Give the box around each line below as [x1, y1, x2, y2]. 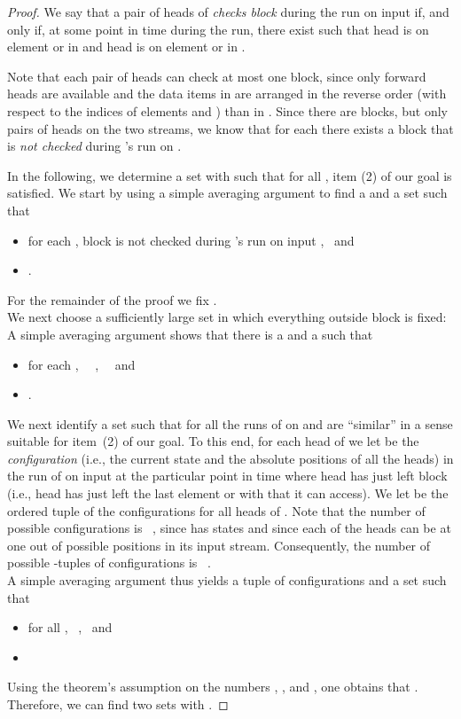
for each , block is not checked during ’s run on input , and [27, 231, 355, 249]
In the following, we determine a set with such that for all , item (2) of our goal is [7, 166, 452, 184]
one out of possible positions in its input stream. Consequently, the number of [7, 535, 431, 554]
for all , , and [27, 618, 113, 637]
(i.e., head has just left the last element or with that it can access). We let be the [7, 484, 449, 503]
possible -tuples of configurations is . [7, 553, 211, 572]
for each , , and [27, 355, 136, 373]
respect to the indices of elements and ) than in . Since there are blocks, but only [7, 101, 449, 120]
